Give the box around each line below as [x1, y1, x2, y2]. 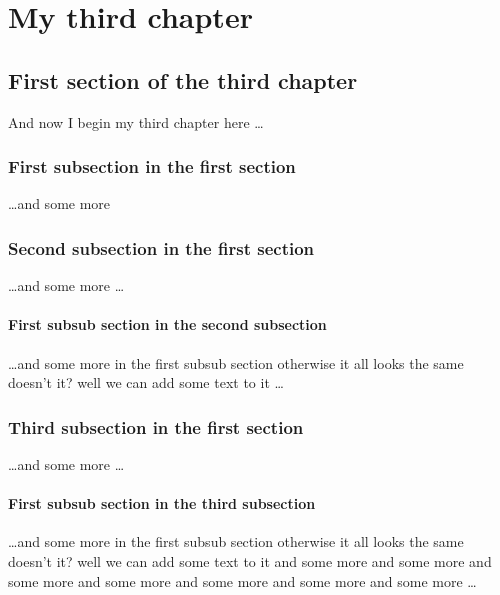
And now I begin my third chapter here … [8, 111, 264, 132]
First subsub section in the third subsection [8, 493, 316, 514]
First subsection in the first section [8, 154, 296, 179]
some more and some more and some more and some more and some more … [8, 570, 477, 591]
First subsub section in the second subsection [8, 314, 327, 335]
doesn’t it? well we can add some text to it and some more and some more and [8, 550, 492, 571]
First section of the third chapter [8, 64, 358, 95]
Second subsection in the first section [8, 235, 315, 260]
